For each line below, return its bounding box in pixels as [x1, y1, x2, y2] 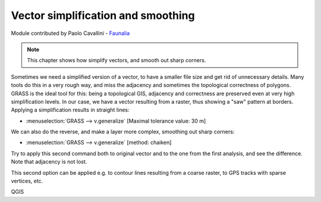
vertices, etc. [11, 178, 43, 185]
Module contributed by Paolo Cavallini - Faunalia [11, 30, 130, 37]
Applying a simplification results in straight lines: [11, 107, 130, 114]
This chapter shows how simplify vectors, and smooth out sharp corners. [27, 57, 206, 64]
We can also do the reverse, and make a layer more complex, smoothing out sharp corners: [11, 128, 235, 136]
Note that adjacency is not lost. [11, 158, 87, 165]
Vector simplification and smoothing [11, 9, 196, 22]
